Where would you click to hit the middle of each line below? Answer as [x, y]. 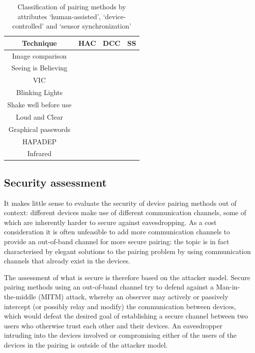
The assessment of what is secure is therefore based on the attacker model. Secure [127, 277]
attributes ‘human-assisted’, [59, 16]
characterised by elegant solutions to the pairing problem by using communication [127, 251]
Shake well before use [40, 104]
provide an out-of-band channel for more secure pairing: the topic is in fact [117, 241]
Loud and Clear [40, 116]
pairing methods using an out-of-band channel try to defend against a [109, 287]
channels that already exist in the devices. [67, 261]
